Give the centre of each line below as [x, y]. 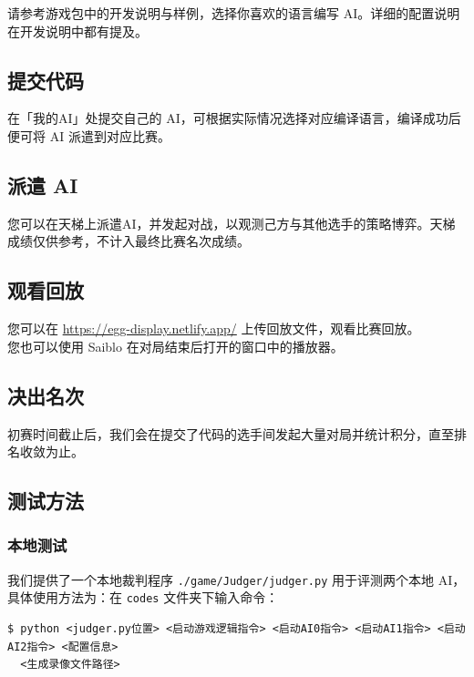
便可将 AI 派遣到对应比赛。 [89, 135]
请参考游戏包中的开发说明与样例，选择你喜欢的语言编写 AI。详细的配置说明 [234, 13]
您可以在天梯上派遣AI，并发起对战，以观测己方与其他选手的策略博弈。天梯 [232, 223]
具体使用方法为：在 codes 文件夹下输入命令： [143, 597]
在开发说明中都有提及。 [77, 31]
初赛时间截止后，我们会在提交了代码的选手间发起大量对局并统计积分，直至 [231, 433]
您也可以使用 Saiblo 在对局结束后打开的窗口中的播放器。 [175, 346]
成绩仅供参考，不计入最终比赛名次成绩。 [129, 241]
